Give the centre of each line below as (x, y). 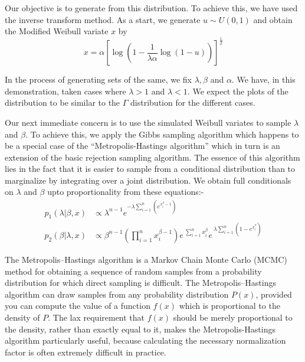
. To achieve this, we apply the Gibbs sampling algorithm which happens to (162, 134)
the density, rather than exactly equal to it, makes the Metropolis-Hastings (140, 329)
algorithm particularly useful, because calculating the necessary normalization (145, 340)
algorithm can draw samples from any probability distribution (117, 294)
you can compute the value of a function (78, 306)
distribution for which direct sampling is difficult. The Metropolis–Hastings (140, 283)
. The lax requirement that (96, 317)
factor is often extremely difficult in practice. (86, 352)
